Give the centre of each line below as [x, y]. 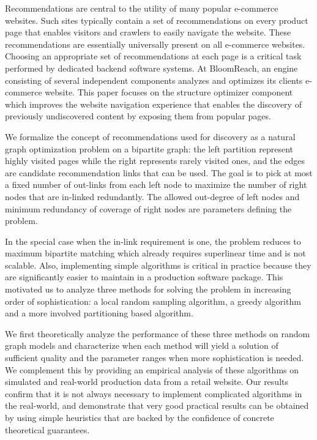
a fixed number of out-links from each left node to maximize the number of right [156, 185]
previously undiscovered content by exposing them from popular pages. [138, 116]
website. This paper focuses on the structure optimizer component [169, 92]
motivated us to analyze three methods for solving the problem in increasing [148, 289]
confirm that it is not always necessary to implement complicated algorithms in [154, 393]
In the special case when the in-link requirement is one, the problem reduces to [153, 241]
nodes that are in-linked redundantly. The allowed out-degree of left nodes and [152, 196]
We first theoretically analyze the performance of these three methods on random [158, 333]
